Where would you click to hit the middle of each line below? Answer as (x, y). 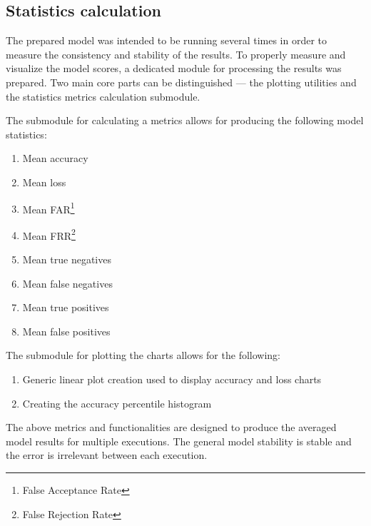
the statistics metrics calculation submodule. (103, 96)
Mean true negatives (67, 259)
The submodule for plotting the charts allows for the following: (143, 355)
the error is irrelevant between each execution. (107, 455)
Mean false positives (66, 331)
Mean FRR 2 (49, 234)
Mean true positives (66, 307)
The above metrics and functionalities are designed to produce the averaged (171, 427)
